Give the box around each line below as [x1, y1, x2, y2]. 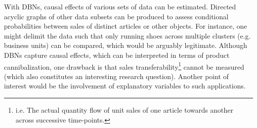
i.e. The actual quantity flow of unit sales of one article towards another [15, 105, 233, 115]
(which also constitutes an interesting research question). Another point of [4, 71, 229, 81]
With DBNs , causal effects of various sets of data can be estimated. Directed [4, 1, 236, 11]
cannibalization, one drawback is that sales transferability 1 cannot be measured [4, 60, 244, 72]
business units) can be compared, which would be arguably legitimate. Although [4, 40, 247, 50]
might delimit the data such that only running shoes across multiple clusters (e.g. [4, 30, 251, 41]
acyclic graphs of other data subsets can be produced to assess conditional [4, 11, 229, 21]
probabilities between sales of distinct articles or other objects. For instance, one [4, 21, 247, 31]
